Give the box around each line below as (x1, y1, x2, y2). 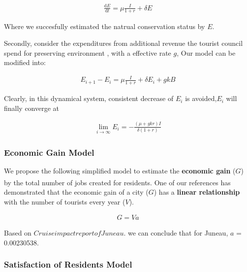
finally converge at (4, 102, 60, 113)
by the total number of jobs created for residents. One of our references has (4, 177, 231, 187)
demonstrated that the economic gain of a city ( (4, 186, 149, 197)
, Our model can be (177, 47, 236, 58)
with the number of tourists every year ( (4, 196, 125, 206)
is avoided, (185, 93, 217, 103)
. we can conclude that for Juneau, (123, 228, 228, 238)
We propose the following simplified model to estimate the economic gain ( (4, 166, 236, 176)
